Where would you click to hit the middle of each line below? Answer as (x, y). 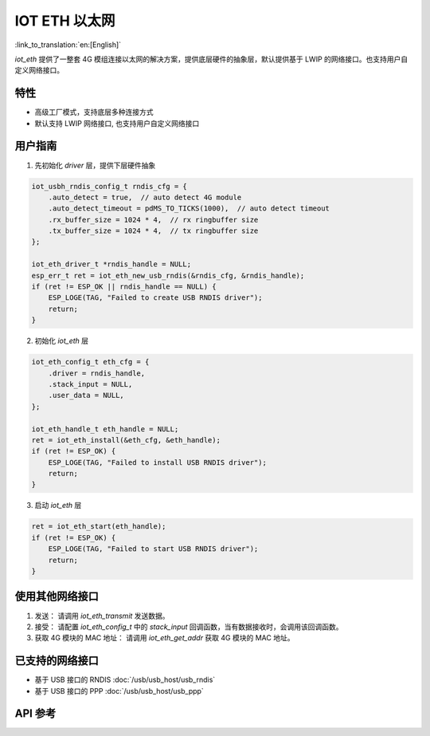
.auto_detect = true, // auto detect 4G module (145, 197)
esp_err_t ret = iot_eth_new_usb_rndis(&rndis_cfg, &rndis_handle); (168, 276)
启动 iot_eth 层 (58, 506)
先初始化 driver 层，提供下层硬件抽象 (95, 165)
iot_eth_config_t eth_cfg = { (90, 362)
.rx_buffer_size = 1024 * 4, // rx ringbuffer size (153, 220)
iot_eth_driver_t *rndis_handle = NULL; (111, 264)
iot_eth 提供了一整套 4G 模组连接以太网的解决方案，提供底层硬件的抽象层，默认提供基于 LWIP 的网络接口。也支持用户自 (211, 59)
